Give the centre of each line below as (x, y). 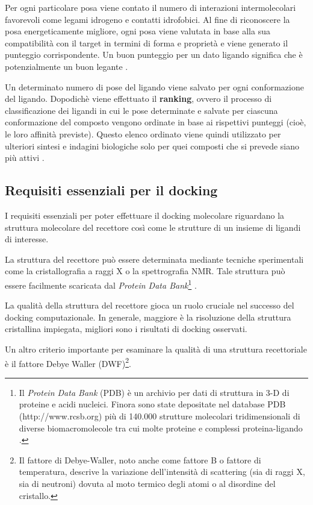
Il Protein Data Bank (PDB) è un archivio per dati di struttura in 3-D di (154, 392)
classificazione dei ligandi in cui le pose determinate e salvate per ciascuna (141, 110)
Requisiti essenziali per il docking (111, 190)
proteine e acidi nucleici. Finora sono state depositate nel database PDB (152, 404)
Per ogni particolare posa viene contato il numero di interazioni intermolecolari (150, 7)
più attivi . (25, 158)
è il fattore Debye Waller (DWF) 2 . (68, 362)
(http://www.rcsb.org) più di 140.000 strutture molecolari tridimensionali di (160, 416)
